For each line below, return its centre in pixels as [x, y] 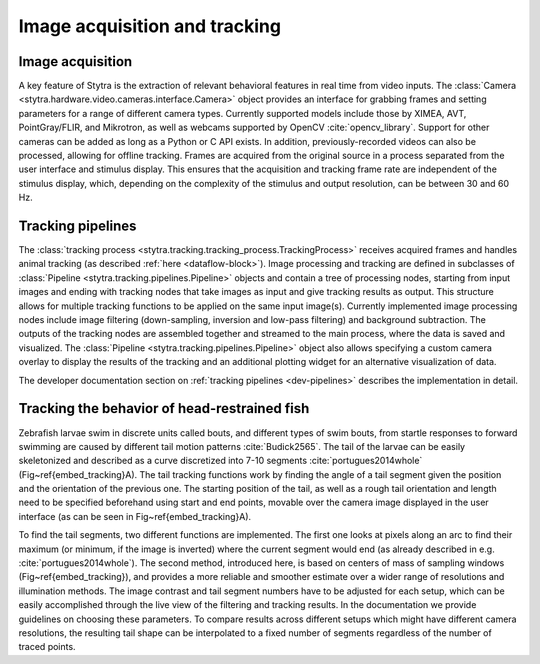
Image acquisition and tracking [150, 26]
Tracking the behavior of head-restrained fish [164, 408]
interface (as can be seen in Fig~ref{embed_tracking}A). [135, 516]
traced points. [47, 647]
